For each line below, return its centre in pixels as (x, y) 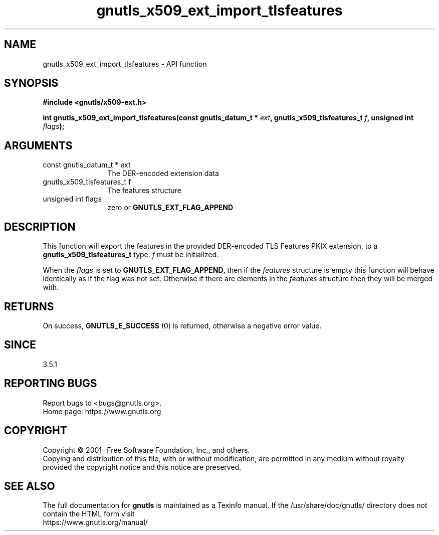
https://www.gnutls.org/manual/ (95, 522)
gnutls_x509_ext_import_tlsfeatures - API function (125, 64)
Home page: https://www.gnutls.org (102, 411)
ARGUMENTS (38, 145)
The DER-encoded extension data (163, 173)
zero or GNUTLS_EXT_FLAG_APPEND (170, 208)
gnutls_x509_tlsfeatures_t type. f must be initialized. (131, 255)
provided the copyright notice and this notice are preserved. (142, 467)
